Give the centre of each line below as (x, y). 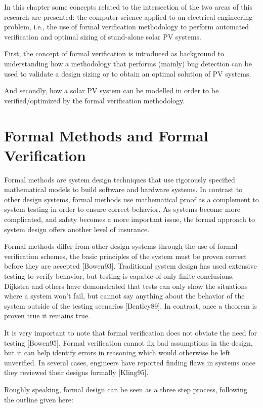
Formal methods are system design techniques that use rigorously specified (120, 179)
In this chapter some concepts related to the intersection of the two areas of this (128, 7)
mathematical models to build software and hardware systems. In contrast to (123, 189)
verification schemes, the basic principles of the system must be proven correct (125, 256)
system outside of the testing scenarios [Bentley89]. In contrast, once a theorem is (130, 305)
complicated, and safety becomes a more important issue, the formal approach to (129, 219)
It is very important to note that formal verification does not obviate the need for (131, 332)
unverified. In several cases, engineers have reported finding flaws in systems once (130, 362)
